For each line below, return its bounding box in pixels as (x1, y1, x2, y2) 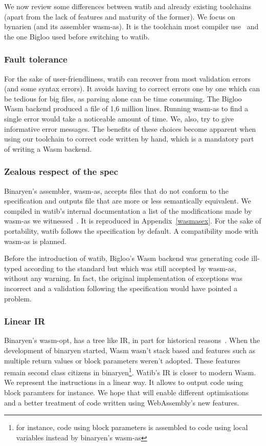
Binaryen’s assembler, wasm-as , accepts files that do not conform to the (4, 185, 229, 196)
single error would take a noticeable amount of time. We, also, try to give (4, 113, 234, 124)
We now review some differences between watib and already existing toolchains (4, 1, 251, 11)
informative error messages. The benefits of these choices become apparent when (4, 123, 256, 134)
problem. (4, 293, 32, 303)
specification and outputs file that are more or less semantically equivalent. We (4, 195, 251, 206)
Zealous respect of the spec (4, 165, 118, 178)
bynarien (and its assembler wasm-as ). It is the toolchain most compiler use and (4, 21, 259, 32)
